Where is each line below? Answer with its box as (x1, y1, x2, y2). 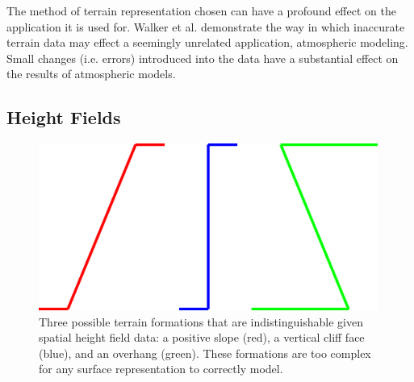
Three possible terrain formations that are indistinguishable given (39, 313, 363, 330)
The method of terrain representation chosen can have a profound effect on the (6, 2, 396, 19)
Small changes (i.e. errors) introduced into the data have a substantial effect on (6, 49, 399, 66)
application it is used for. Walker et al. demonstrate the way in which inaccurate (6, 18, 405, 35)
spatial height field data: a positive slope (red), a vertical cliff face (39, 329, 365, 346)
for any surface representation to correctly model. (39, 360, 283, 377)
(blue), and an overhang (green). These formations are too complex (39, 344, 371, 361)
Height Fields (6, 105, 121, 130)
